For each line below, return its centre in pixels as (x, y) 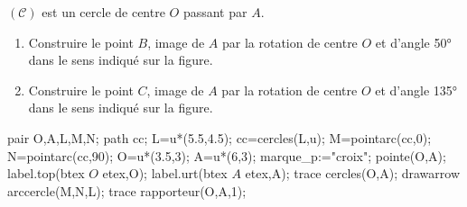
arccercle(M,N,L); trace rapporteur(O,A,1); (127, 190)
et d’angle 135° (416, 90)
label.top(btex (46, 173)
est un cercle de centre (103, 12)
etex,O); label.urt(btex (165, 173)
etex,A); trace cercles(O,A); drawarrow (353, 173)
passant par (215, 12)
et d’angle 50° (413, 42)
